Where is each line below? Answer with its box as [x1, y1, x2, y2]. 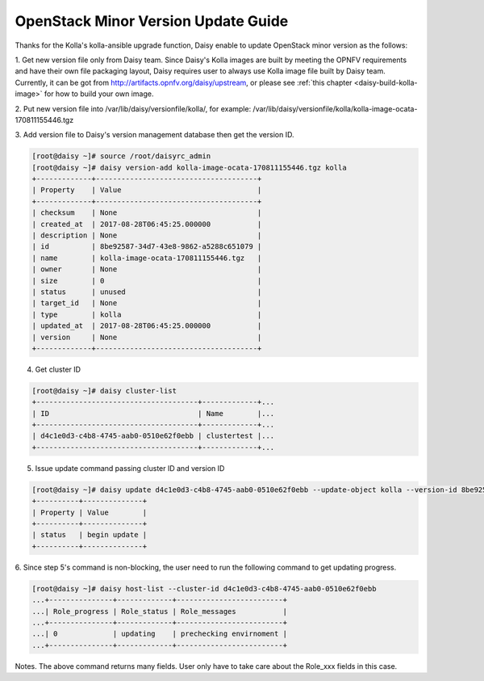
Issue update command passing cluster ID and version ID [35, 463, 225, 473]
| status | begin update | [31, 530, 148, 540]
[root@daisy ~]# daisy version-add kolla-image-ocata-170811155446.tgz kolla [31, 162, 347, 172]
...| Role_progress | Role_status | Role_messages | [31, 607, 288, 616]
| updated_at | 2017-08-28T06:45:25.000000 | [31, 322, 262, 330]
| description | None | [31, 231, 262, 240]
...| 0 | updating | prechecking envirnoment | [31, 629, 288, 638]
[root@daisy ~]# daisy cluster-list [31, 386, 177, 395]
